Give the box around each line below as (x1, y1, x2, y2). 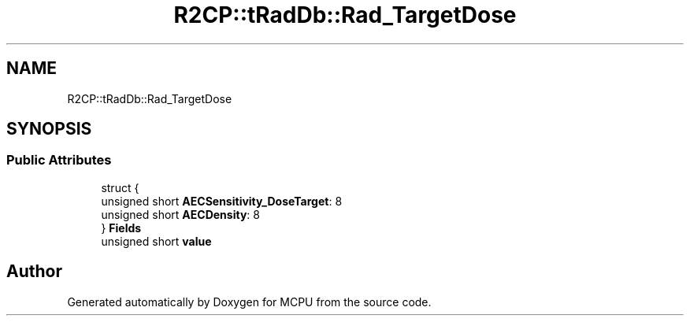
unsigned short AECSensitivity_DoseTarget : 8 (101, 194, 343, 208)
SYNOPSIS (6, 119, 92, 139)
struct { (101, 180, 139, 194)
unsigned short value (101, 234, 212, 248)
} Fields (101, 220, 142, 235)
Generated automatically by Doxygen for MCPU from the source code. (67, 294, 432, 309)
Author (6, 261, 62, 282)
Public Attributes (6, 152, 112, 168)
